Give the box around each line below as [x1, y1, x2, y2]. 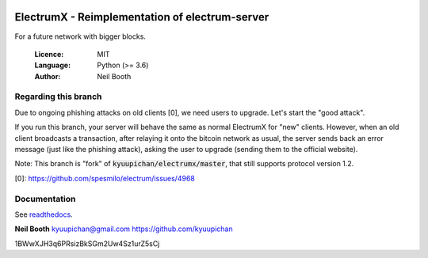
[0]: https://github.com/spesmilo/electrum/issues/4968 [14, 173, 196, 183]
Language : [34, 60, 71, 70]
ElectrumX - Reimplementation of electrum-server [14, 10, 269, 24]
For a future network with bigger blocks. [14, 32, 147, 41]
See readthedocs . [14, 210, 73, 219]
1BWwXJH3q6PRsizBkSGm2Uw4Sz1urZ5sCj [14, 238, 160, 249]
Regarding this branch [14, 91, 102, 102]
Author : [34, 71, 61, 81]
